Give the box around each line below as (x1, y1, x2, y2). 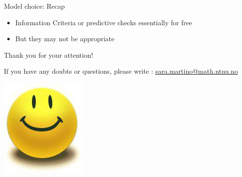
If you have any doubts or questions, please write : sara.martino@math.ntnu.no (4, 66, 238, 76)
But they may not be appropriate (15, 33, 115, 44)
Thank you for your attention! (4, 49, 93, 60)
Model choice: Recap (4, 1, 65, 11)
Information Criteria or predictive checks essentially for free (15, 17, 192, 27)
